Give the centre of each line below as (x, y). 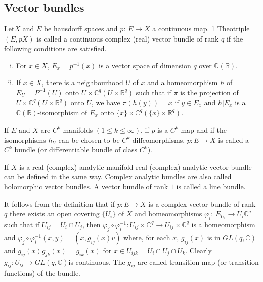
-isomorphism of (62, 112)
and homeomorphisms (168, 213)
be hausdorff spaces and (81, 28)
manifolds (78, 129)
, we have (106, 102)
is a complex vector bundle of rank (202, 203)
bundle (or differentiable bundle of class (76, 150)
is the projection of (209, 92)
